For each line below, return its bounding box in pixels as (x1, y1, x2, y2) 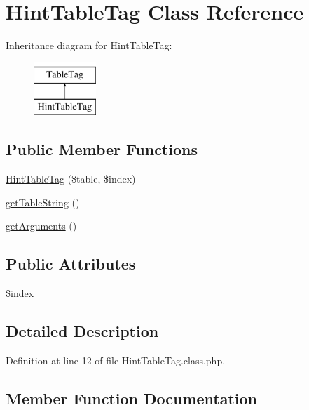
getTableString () (6, 194, 80, 209)
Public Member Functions (6, 138, 198, 160)
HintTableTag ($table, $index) (6, 171, 136, 186)
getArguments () (6, 218, 77, 233)
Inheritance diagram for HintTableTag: (6, 38, 172, 53)
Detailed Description (6, 320, 159, 342)
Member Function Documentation (6, 387, 258, 409)
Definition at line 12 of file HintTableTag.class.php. (6, 352, 226, 367)
